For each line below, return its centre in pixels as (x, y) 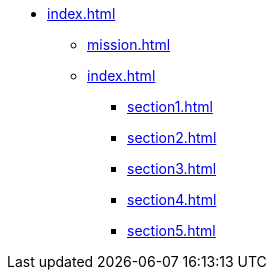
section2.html (172, 137)
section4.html (172, 199)
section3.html (172, 168)
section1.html (170, 106)
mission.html (129, 44)
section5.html (171, 230)
